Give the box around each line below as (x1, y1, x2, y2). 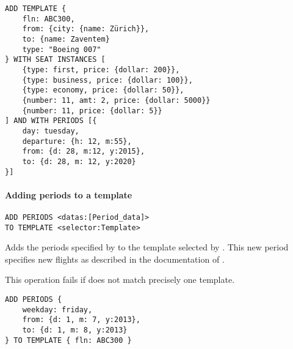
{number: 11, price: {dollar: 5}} (22, 106, 162, 115)
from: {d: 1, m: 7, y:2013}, (22, 315, 140, 325)
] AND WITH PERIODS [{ (5, 116, 97, 126)
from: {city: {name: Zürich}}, (22, 24, 150, 34)
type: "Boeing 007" (22, 45, 101, 54)
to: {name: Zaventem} (22, 34, 110, 43)
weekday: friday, (22, 305, 93, 314)
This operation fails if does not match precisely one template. (5, 273, 235, 286)
